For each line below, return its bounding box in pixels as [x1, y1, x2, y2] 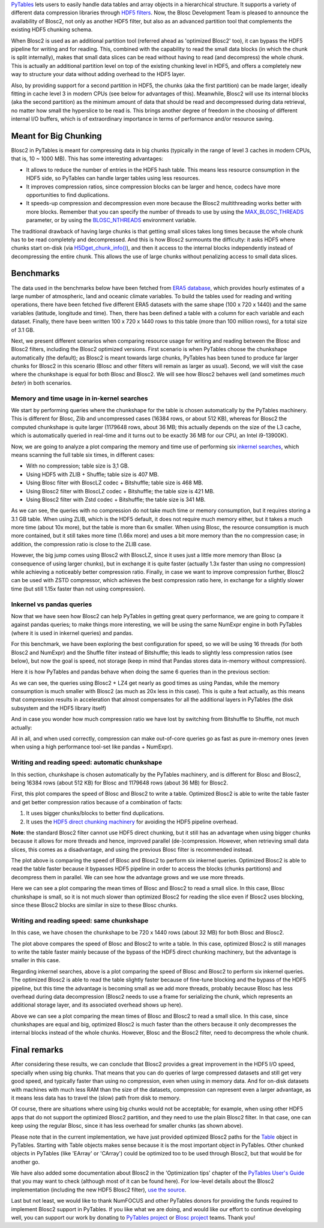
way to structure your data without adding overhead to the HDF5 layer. [11, 71, 185, 78]
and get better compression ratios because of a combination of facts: [11, 798, 183, 805]
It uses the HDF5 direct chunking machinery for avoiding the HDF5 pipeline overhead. [26, 818, 238, 825]
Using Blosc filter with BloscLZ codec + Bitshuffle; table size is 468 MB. [26, 479, 203, 486]
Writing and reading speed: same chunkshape [11, 916, 149, 924]
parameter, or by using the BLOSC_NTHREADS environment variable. [26, 217, 197, 224]
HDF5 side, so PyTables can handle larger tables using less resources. [26, 175, 200, 182]
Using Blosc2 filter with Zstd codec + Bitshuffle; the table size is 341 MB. [26, 496, 206, 503]
